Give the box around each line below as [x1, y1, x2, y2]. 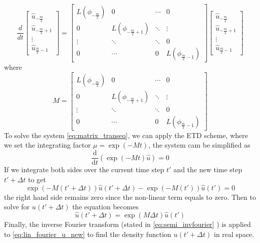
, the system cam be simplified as [148, 140, 250, 150]
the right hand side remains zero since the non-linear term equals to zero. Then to [4, 191, 256, 202]
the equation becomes [72, 201, 139, 212]
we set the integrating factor [4, 140, 91, 150]
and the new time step [173, 164, 242, 175]
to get [28, 174, 46, 184]
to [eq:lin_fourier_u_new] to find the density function [4, 228, 171, 239]
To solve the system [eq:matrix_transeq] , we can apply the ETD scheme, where [4, 130, 248, 140]
